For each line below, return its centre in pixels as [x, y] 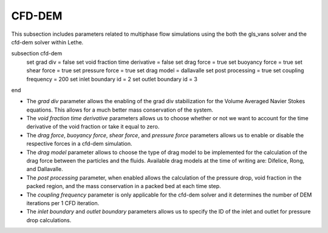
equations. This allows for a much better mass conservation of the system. [120, 110]
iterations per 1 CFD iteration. [63, 203]
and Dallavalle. [45, 169]
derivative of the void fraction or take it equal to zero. [93, 127]
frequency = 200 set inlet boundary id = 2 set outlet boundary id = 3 [112, 79]
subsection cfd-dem [37, 53]
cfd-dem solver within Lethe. [47, 42]
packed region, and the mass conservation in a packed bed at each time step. [124, 186]
